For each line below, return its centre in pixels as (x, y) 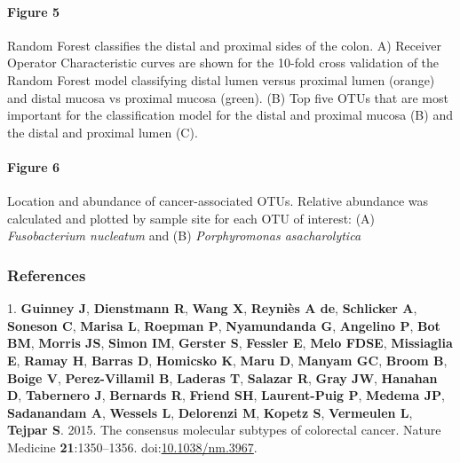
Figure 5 (34, 11)
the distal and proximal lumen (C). (103, 132)
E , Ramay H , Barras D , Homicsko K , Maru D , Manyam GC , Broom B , (227, 360)
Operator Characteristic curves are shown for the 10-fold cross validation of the (223, 63)
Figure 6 (34, 166)
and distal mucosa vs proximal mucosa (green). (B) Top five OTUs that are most (228, 97)
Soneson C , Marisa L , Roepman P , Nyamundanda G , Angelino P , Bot (224, 325)
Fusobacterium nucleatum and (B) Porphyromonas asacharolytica (184, 235)
